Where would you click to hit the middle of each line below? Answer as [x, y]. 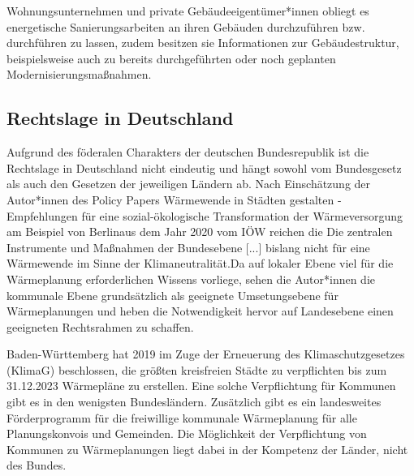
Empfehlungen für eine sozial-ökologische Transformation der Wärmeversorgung [205, 215]
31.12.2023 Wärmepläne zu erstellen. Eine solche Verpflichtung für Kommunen [201, 386]
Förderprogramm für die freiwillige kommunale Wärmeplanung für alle [182, 417]
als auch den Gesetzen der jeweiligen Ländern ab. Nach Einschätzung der [189, 184]
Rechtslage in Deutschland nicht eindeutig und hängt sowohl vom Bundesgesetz [204, 167]
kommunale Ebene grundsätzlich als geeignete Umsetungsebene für [172, 295]
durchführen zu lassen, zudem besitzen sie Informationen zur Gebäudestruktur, [203, 43]
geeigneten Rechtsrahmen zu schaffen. [100, 326]
